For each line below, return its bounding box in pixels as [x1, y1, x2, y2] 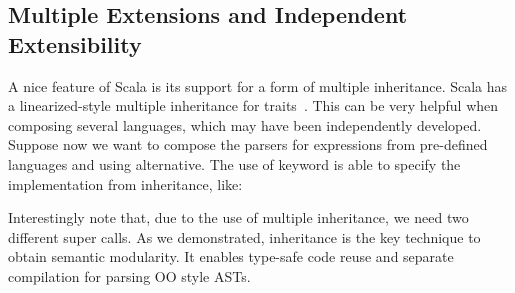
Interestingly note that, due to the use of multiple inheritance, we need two [8, 207, 469, 228]
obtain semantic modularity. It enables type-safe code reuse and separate [8, 246, 454, 267]
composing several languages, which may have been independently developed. [8, 114, 482, 135]
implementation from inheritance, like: [8, 173, 243, 194]
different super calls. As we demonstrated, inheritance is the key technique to [8, 226, 481, 247]
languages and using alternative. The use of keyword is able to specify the [8, 153, 461, 174]
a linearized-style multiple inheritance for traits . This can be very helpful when [8, 95, 499, 116]
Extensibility [8, 28, 142, 59]
